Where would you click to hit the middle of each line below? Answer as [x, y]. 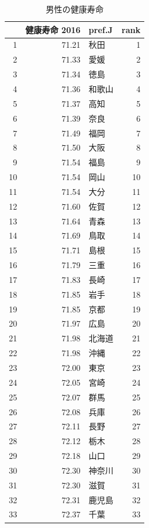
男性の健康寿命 [74, 9]
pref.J [101, 29]
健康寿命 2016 [53, 29]
